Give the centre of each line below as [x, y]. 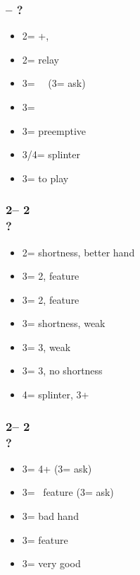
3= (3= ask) [54, 83]
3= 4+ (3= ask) [57, 468]
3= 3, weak [46, 346]
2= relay [40, 59]
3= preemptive [54, 130]
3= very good [51, 563]
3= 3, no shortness [62, 371]
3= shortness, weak [64, 323]
